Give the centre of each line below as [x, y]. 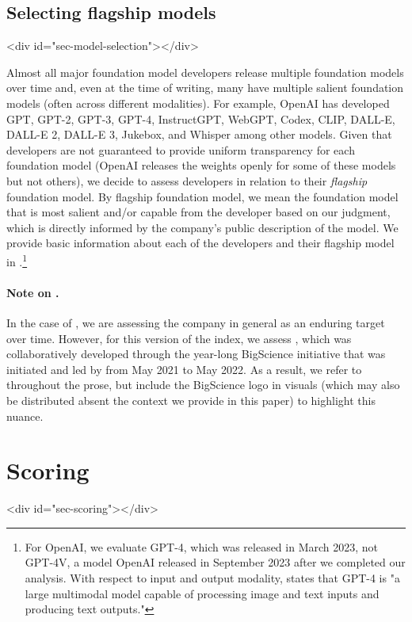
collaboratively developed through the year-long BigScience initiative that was [196, 354]
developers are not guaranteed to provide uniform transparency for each [181, 149]
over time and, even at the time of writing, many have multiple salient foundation [205, 88]
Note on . [33, 292]
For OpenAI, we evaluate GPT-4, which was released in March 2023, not [202, 546]
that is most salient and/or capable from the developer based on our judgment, [198, 212]
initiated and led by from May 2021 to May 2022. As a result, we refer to [184, 369]
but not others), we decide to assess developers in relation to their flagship [187, 180]
